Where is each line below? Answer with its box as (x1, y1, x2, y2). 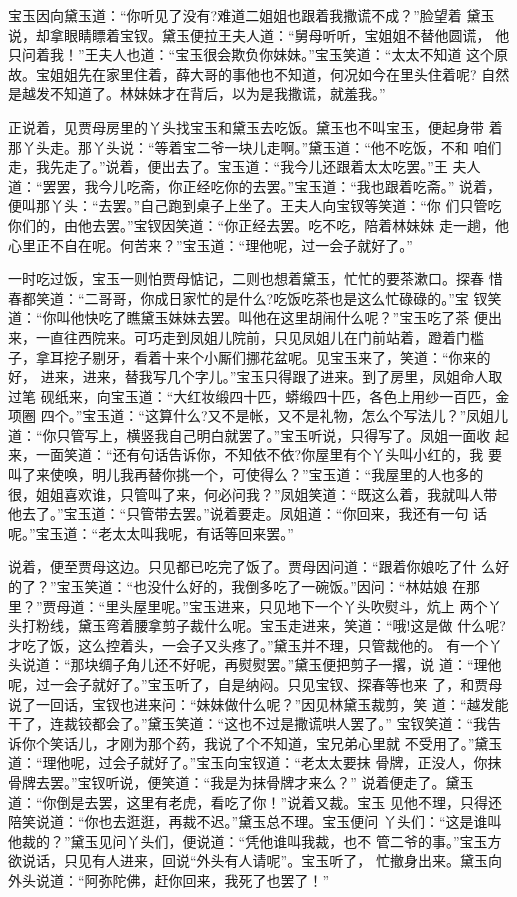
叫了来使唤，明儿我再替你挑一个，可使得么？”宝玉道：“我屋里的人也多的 (8, 464, 484, 485)
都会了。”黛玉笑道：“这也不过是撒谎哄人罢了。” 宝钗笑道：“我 (91, 713, 488, 734)
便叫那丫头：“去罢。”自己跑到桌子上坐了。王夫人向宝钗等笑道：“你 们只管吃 (8, 195, 502, 216)
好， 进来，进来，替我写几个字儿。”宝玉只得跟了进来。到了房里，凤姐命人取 (8, 366, 503, 387)
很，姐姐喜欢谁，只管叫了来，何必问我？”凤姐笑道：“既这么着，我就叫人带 (8, 483, 498, 504)
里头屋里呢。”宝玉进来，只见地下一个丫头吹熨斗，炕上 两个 (105, 595, 488, 616)
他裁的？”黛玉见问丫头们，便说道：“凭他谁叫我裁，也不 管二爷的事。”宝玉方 (8, 830, 502, 851)
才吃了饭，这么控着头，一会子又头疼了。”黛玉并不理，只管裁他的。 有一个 (8, 634, 489, 655)
